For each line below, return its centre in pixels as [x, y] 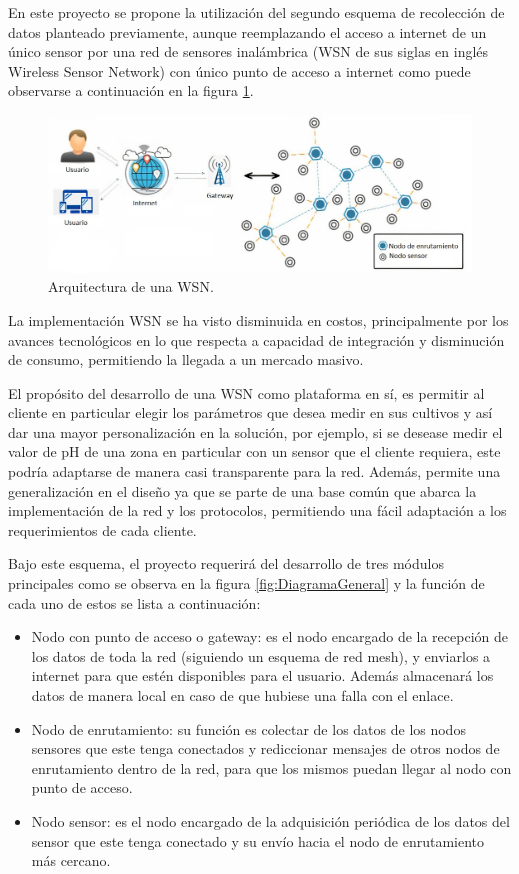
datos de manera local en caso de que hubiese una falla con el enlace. [242, 695]
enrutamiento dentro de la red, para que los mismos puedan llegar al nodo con [271, 767]
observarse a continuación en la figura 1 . [131, 90]
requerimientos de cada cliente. [102, 529]
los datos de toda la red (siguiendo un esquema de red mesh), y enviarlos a [261, 655]
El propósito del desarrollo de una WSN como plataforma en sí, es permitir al [246, 392]
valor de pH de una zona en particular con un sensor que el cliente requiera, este [254, 451]
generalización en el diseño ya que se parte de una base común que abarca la [242, 490]
